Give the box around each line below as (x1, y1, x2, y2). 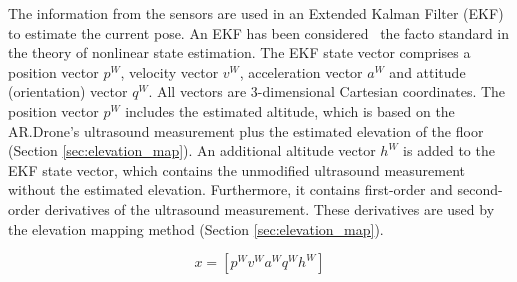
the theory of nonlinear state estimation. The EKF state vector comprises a (8, 42, 471, 63)
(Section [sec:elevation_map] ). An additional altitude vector (8, 140, 376, 161)
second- (457, 179, 503, 200)
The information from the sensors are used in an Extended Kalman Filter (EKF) (8, 3, 504, 23)
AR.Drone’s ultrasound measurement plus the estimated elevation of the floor (8, 120, 484, 141)
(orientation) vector (8, 81, 128, 102)
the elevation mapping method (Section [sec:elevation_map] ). (8, 218, 384, 239)
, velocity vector (120, 61, 219, 82)
